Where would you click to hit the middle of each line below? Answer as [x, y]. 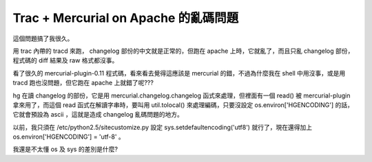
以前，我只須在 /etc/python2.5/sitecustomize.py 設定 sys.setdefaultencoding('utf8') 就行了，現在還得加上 [163, 127]
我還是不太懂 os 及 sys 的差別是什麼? [65, 149]
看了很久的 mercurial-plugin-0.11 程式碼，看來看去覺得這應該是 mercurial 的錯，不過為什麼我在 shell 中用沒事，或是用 [179, 73]
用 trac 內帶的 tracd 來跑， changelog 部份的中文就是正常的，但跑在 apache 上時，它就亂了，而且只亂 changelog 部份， [183, 51]
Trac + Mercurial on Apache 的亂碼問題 [126, 18]
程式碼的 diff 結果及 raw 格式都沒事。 [65, 60]
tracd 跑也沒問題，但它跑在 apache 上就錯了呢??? [83, 83]
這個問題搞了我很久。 [43, 38]
